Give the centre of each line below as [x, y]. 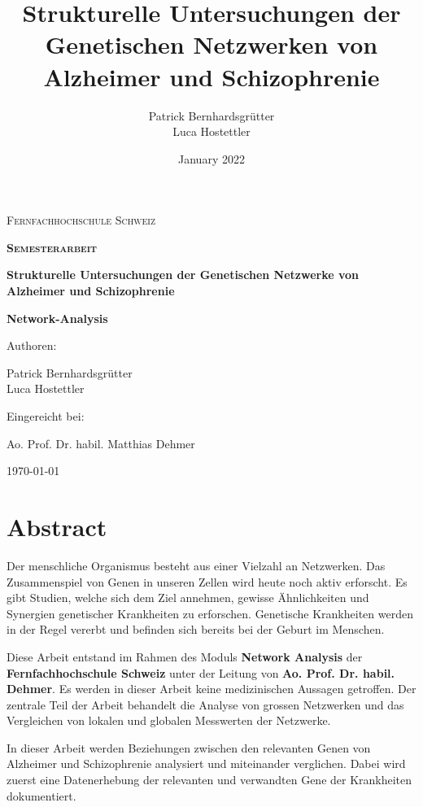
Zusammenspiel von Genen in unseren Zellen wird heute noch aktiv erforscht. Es [207, 581]
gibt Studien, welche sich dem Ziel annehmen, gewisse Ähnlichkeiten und [188, 598]
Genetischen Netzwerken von [211, 44]
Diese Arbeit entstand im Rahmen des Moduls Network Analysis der [185, 656]
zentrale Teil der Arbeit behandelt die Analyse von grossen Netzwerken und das [205, 704]
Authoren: [32, 345]
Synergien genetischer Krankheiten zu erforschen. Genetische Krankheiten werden [210, 613]
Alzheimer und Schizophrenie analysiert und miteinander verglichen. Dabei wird [206, 763]
